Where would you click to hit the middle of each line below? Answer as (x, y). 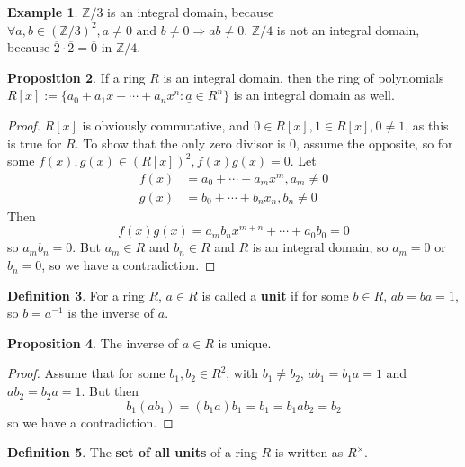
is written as (309, 452)
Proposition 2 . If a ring (76, 77)
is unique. (245, 342)
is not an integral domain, (348, 29)
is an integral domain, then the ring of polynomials (304, 77)
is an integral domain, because (191, 12)
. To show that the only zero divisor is (180, 143)
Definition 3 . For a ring (76, 295)
